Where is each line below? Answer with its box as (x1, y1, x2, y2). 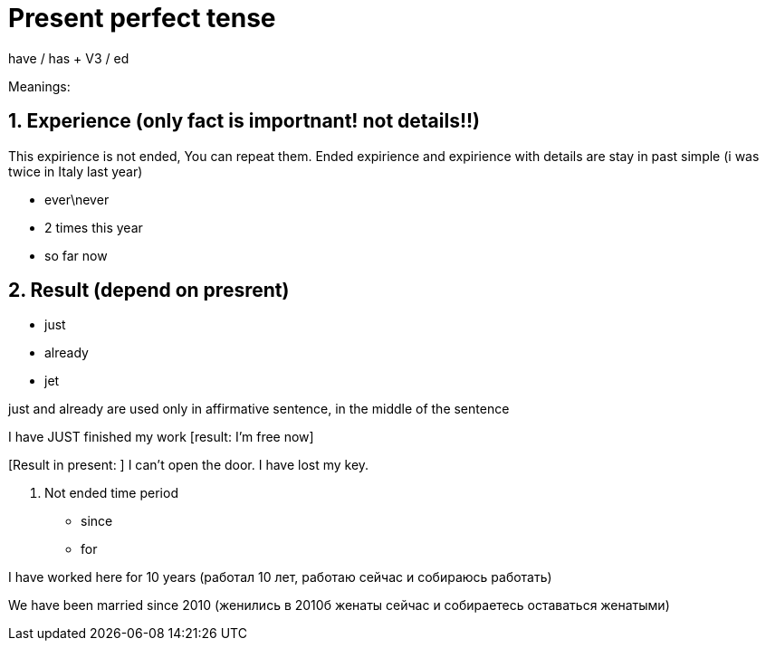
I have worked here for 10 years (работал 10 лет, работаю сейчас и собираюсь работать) (8, 569, 552, 586)
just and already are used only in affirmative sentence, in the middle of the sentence (8, 401, 510, 417)
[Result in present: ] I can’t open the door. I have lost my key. (8, 457, 369, 473)
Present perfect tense (8, 3, 276, 33)
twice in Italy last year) (8, 163, 143, 179)
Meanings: (8, 78, 71, 94)
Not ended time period (44, 485, 178, 501)
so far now (44, 247, 108, 263)
